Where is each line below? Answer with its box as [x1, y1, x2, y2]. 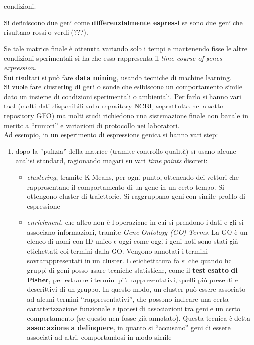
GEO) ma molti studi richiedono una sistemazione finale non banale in [36, 110, 248, 120]
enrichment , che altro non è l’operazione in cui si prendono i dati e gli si [27, 217, 244, 227]
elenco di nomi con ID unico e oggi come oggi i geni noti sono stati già [27, 236, 238, 246]
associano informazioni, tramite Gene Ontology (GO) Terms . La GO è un [27, 226, 248, 237]
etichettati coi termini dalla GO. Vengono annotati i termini [27, 246, 208, 256]
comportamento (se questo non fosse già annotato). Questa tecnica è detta [27, 313, 250, 323]
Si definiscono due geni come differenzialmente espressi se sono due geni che [4, 17, 243, 27]
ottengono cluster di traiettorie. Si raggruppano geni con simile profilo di [27, 191, 245, 201]
